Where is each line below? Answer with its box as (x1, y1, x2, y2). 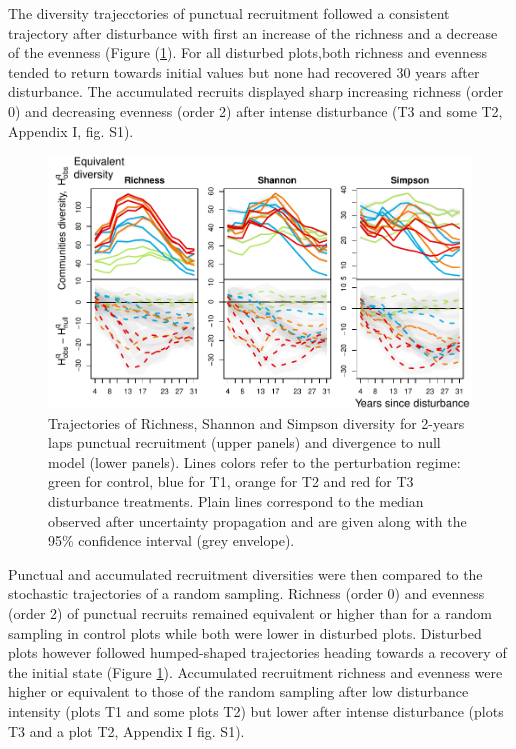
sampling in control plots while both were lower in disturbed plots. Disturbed (8, 622, 482, 643)
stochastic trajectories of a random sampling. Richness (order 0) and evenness (8, 583, 485, 604)
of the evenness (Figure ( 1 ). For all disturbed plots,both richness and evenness (8, 42, 488, 63)
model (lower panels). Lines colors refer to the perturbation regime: (48, 451, 461, 472)
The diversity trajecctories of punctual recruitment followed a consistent (8, 3, 450, 23)
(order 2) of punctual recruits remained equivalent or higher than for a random (8, 603, 492, 624)
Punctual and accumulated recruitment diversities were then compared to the (8, 563, 483, 584)
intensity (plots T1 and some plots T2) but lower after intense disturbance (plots (8, 701, 504, 722)
